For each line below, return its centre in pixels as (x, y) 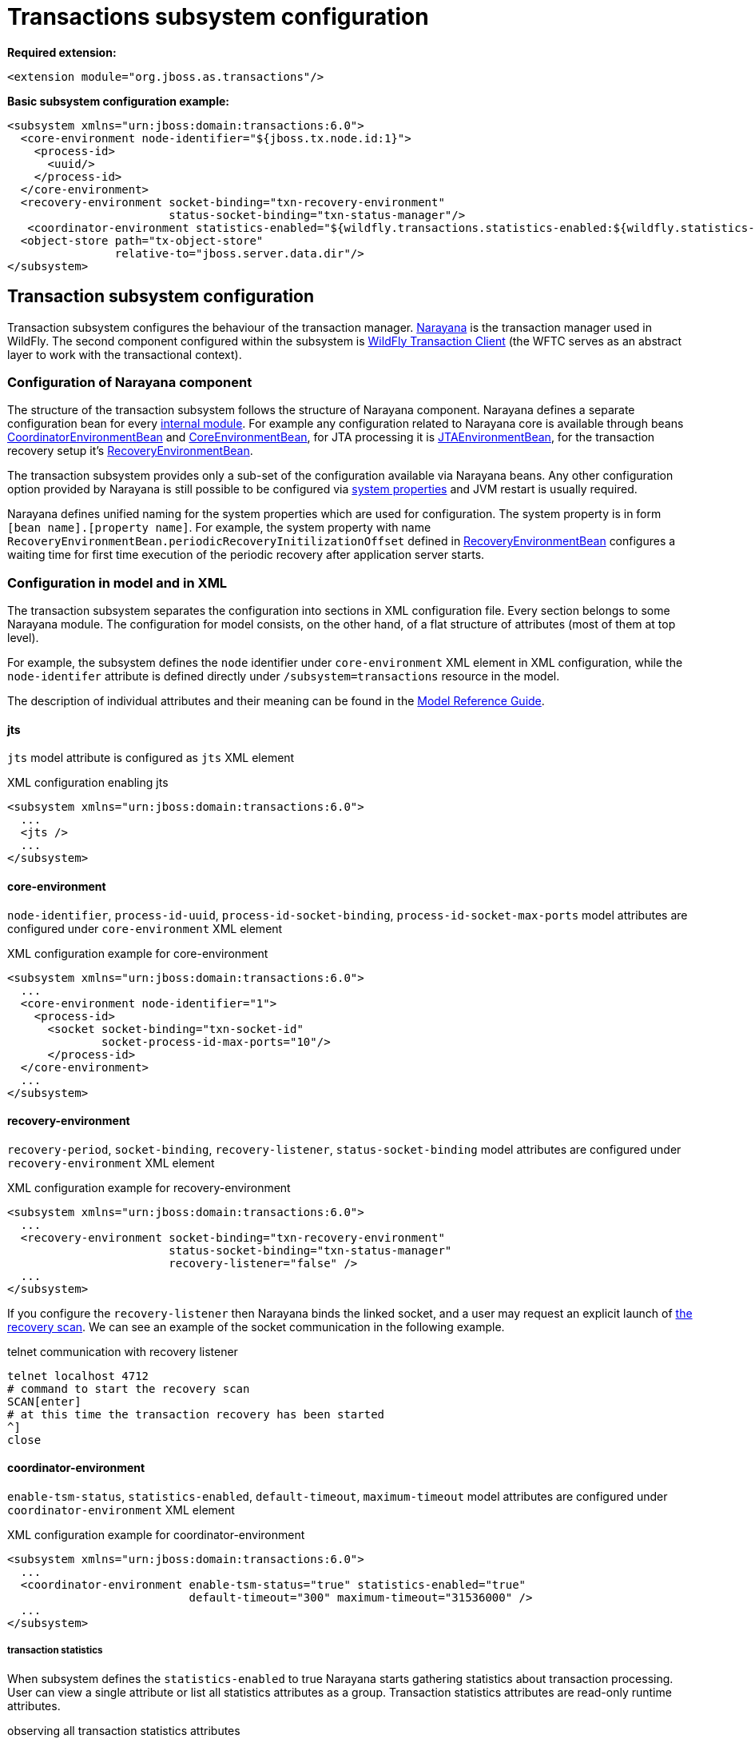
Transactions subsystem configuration (218, 17)
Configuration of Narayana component (130, 382)
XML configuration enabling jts (88, 783)
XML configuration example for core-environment (138, 953)
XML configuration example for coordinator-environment (156, 1534)
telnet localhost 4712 (78, 1376)
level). (23, 638)
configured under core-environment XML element (145, 928)
